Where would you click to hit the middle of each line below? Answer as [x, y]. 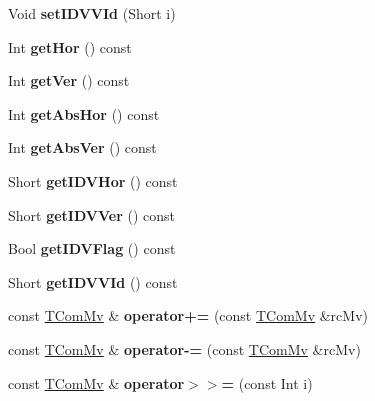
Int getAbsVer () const [82, 147]
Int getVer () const [69, 80]
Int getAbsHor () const [84, 113]
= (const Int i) [267, 382]
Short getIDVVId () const [93, 281]
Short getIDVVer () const [92, 214]
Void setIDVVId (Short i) [92, 13]
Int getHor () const [70, 46]
